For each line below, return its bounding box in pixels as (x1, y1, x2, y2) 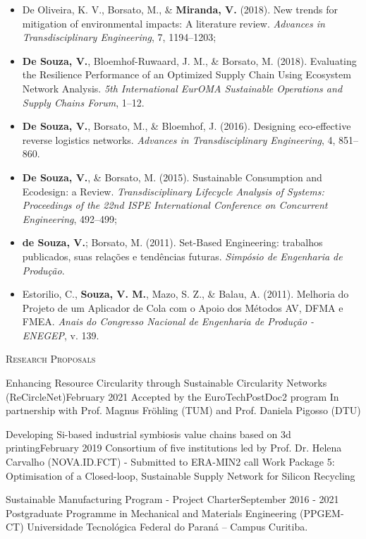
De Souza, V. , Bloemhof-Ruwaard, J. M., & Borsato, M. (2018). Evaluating (22, 53, 357, 68)
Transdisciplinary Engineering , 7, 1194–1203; (22, 30, 216, 44)
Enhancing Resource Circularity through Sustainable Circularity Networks (6, 375, 327, 390)
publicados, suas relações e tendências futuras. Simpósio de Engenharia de (22, 248, 343, 263)
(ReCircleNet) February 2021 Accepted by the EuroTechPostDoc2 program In (6, 389, 339, 404)
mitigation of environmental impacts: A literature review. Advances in (22, 16, 325, 30)
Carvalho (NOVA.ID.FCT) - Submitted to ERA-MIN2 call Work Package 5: (6, 454, 335, 469)
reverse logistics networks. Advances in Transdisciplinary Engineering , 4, (22, 132, 336, 147)
